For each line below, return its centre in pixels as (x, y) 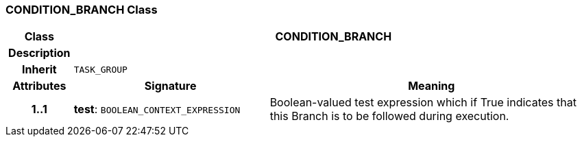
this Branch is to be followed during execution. (389, 116)
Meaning (432, 86)
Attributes (39, 86)
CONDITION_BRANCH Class (82, 10)
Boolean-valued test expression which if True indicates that (423, 103)
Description (39, 53)
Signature (170, 86)
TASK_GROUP (100, 69)
